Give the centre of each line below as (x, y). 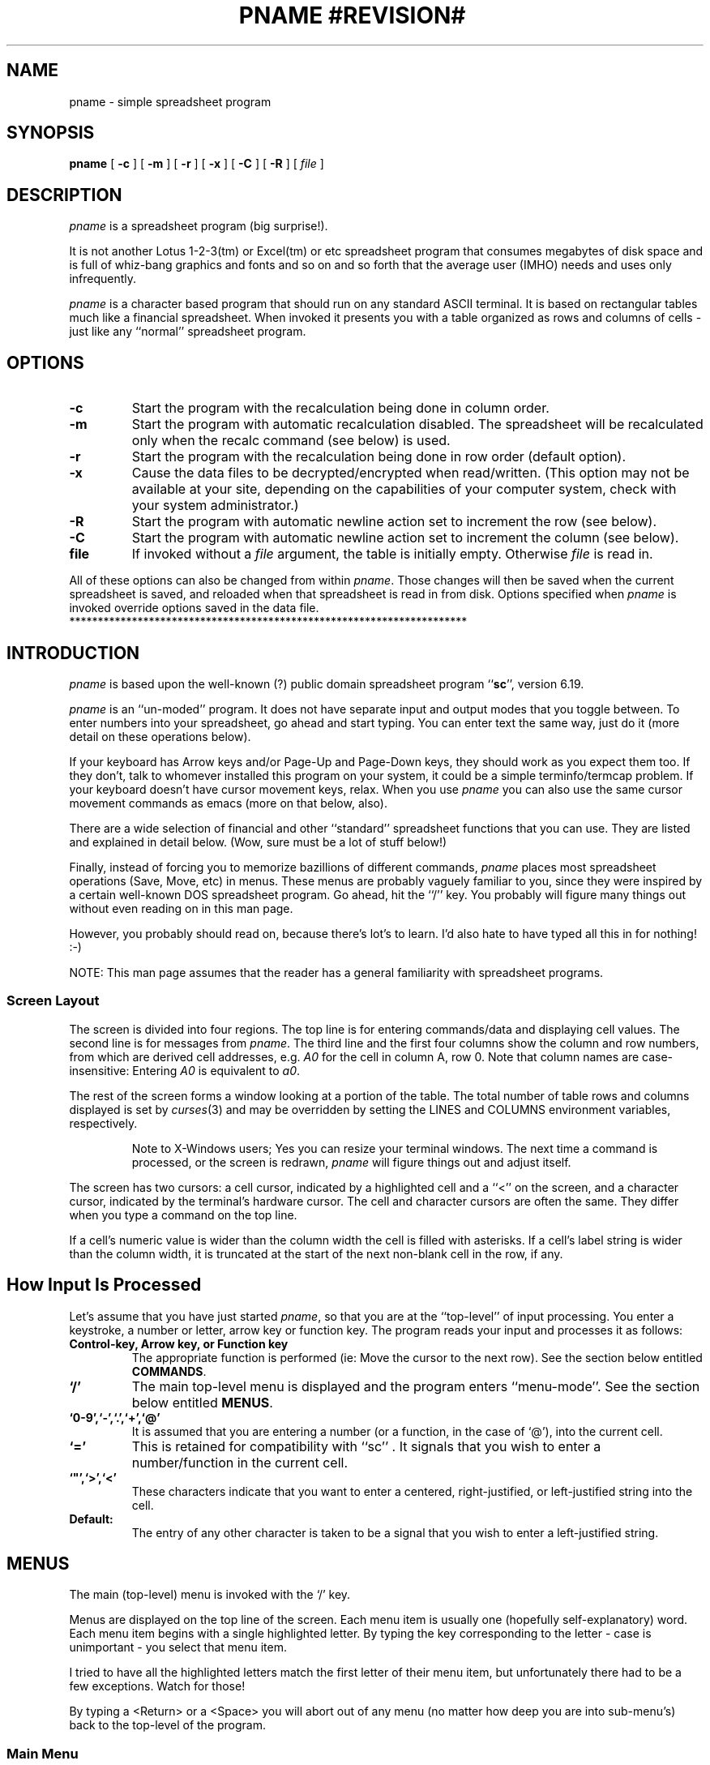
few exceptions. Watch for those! (157, 1686)
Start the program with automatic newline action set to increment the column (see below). (405, 538)
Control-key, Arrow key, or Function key (179, 1343)
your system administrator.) (215, 506)
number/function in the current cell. (240, 1462)
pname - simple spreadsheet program (170, 101)
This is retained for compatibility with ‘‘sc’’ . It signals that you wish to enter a (366, 1446)
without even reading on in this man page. (181, 908)
